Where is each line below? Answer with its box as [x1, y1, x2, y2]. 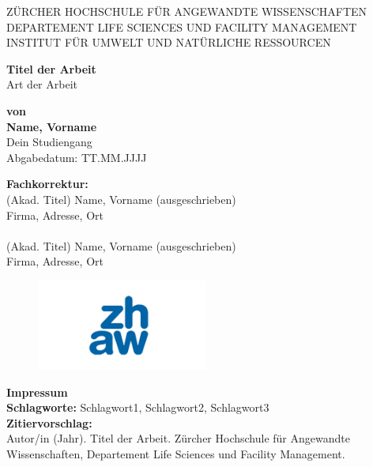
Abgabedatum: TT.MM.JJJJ [6, 149, 147, 165]
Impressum [6, 383, 68, 400]
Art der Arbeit [6, 76, 77, 92]
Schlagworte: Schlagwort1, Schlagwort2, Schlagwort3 [6, 399, 269, 416]
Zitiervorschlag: [6, 414, 92, 431]
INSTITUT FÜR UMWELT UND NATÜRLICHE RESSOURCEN [6, 34, 331, 51]
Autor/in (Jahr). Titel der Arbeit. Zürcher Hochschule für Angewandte [6, 430, 350, 446]
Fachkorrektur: [6, 175, 89, 192]
